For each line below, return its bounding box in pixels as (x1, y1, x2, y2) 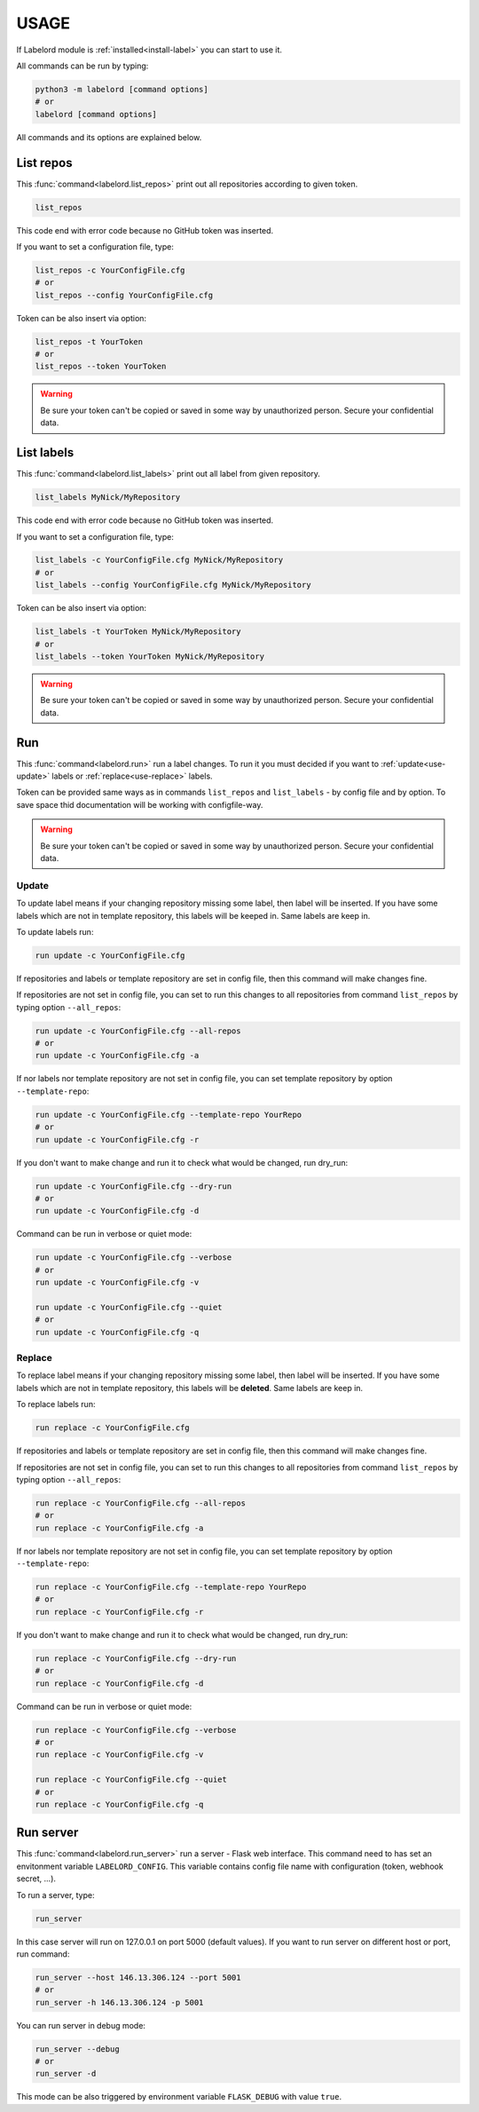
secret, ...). (16, 1873, 57, 1884)
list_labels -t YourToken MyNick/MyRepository (35, 627, 241, 637)
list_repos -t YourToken (35, 336, 144, 346)
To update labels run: (16, 926, 94, 937)
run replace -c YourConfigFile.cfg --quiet (35, 1775, 228, 1784)
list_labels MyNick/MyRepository (35, 493, 181, 502)
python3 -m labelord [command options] (35, 84, 208, 94)
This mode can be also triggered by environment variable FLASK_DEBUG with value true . (16, 2092, 342, 2102)
